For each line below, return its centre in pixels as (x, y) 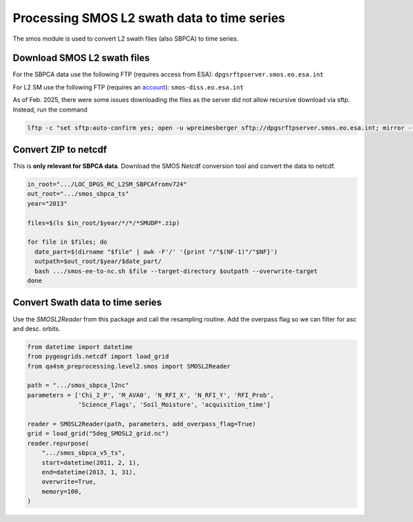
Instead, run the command (50, 109)
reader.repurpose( (58, 443)
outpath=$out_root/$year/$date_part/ (98, 261)
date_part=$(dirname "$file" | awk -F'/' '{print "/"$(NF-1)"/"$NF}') (156, 252)
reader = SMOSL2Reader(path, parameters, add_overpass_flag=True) (141, 424)
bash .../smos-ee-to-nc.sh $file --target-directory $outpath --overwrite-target (176, 271)
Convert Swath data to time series (87, 303)
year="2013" (47, 203)
